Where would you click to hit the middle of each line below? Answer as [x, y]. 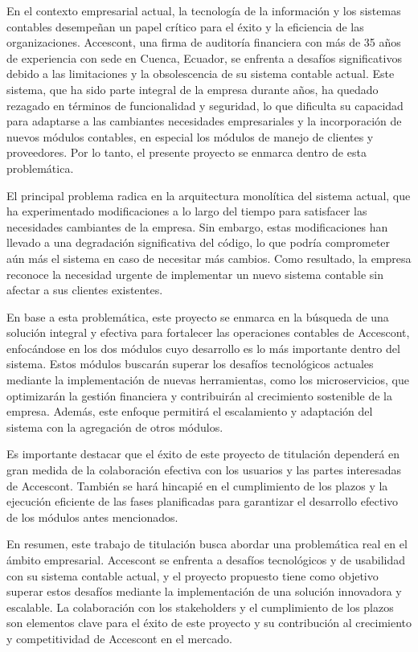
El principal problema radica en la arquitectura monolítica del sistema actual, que [209, 195]
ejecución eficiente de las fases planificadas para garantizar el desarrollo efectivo [203, 501]
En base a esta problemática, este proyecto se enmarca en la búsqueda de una [198, 316]
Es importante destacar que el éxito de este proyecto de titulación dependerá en [203, 454]
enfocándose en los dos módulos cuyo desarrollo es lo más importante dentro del [203, 348]
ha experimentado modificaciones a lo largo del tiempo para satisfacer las [187, 211]
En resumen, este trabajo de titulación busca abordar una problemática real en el [207, 544]
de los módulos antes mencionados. [92, 517]
